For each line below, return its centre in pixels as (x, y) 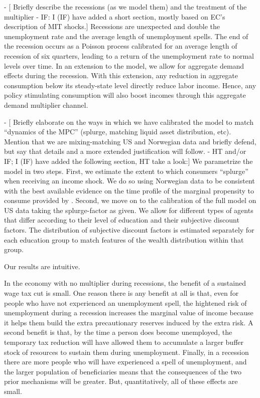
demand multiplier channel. (46, 105)
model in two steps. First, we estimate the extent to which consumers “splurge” (126, 171)
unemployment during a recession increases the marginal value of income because (129, 313)
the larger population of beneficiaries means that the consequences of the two (123, 371)
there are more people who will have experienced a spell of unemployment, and (125, 362)
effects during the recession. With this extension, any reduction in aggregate (121, 75)
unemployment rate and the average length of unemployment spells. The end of (126, 36)
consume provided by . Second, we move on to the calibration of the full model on (130, 200)
